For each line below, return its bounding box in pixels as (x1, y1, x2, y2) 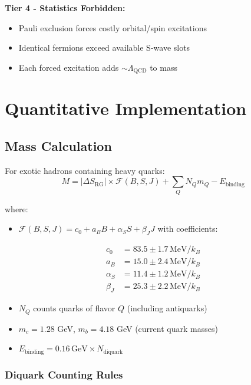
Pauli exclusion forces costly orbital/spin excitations (18, 21, 207, 34)
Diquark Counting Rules (5, 367, 123, 382)
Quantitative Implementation (5, 96, 247, 120)
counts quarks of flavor (33, 302, 115, 314)
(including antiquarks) (127, 302, 207, 314)
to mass (150, 61, 177, 73)
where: (5, 202, 28, 215)
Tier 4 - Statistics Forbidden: (5, 2, 125, 14)
